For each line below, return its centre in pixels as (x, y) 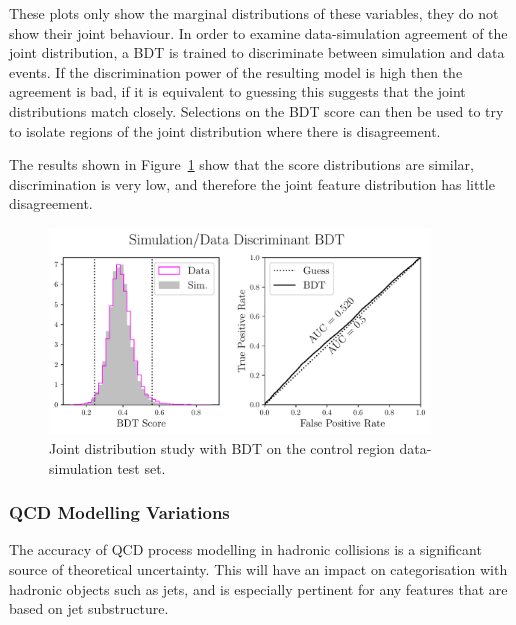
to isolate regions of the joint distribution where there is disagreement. (225, 130)
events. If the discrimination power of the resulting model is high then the (236, 71)
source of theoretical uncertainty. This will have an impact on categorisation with (258, 568)
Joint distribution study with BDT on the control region (222, 447)
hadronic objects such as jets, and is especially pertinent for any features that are (258, 588)
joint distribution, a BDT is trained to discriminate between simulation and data (257, 52)
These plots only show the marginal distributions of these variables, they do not (254, 13)
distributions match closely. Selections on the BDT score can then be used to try (256, 110)
